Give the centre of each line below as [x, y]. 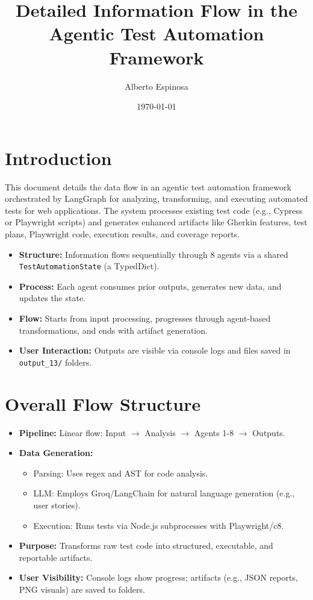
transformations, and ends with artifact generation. [113, 330]
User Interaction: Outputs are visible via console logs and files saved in [155, 350]
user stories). [57, 505]
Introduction [58, 158]
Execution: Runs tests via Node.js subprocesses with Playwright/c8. [159, 525]
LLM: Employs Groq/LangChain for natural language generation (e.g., [164, 493]
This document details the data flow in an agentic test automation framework [148, 186]
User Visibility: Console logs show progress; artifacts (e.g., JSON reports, [158, 577]
